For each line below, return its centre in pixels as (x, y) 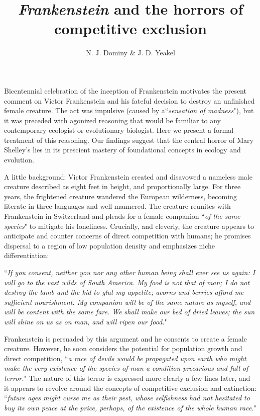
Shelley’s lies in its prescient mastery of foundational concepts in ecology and (122, 150)
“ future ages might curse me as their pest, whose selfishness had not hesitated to (127, 398)
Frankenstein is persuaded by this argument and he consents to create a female (125, 338)
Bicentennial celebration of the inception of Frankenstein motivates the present (125, 90)
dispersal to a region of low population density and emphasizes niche (110, 245)
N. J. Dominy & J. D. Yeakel (131, 53)
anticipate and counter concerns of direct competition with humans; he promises (127, 236)
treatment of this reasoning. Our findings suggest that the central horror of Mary (129, 140)
